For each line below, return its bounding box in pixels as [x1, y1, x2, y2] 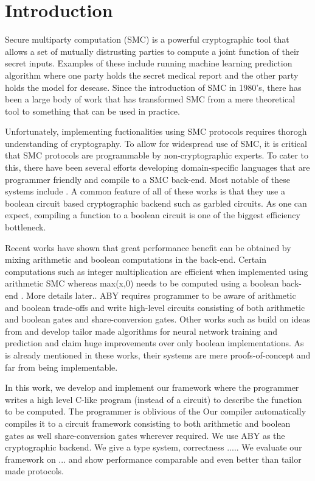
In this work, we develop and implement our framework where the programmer [5, 381, 299, 394]
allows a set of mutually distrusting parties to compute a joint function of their [5, 45, 300, 57]
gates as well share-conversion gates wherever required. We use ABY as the [5, 429, 285, 441]
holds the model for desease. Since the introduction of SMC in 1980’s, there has [5, 80, 302, 93]
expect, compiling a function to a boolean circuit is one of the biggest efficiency [5, 208, 300, 221]
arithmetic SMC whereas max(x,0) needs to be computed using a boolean [5, 277, 279, 290]
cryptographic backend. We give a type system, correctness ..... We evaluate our [5, 441, 302, 454]
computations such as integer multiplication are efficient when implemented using [5, 265, 308, 277]
